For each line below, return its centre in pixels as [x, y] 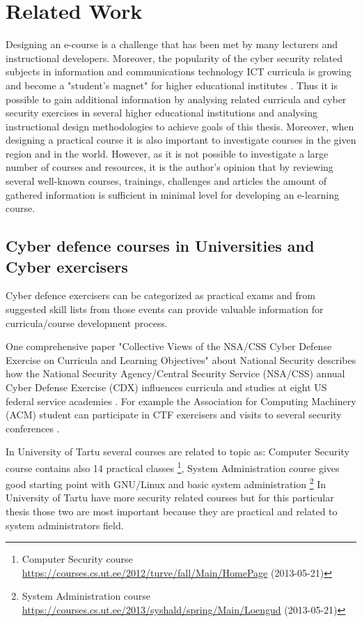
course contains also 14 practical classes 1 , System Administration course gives [173, 466]
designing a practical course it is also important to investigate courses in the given [181, 140]
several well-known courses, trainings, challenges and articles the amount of [166, 181]
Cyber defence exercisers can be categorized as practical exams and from [160, 295]
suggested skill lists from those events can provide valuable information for [165, 309]
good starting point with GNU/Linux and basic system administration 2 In [166, 483]
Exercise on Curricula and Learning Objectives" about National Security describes [181, 359]
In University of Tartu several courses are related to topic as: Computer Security [178, 452]
